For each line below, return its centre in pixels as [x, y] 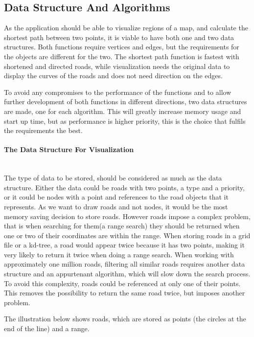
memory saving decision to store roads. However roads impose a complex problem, [127, 216]
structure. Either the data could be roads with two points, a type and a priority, [124, 187]
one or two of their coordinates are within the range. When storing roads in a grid [127, 235]
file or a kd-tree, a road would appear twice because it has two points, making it [124, 245]
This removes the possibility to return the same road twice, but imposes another [125, 293]
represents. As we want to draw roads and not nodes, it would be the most [116, 206]
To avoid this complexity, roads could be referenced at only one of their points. [122, 283]
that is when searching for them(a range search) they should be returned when [122, 226]
